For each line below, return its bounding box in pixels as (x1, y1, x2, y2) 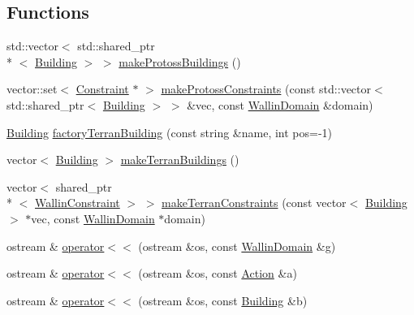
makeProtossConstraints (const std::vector (161, 80, 372, 97)
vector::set (6, 80, 58, 97)
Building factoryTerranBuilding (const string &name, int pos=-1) (6, 123, 333, 140)
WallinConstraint (35, 194, 120, 211)
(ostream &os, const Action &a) (138, 265, 297, 282)
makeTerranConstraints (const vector (162, 194, 347, 211)
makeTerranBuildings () (120, 151, 239, 168)
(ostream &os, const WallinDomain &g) (138, 237, 336, 254)
